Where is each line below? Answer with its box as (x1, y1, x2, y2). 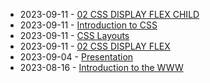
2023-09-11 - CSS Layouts (19, 30, 130, 41)
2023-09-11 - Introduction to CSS (19, 19, 158, 31)
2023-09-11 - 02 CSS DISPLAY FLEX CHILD (19, 9, 200, 20)
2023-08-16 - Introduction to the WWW (19, 62, 184, 73)
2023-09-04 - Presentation (19, 51, 134, 63)
